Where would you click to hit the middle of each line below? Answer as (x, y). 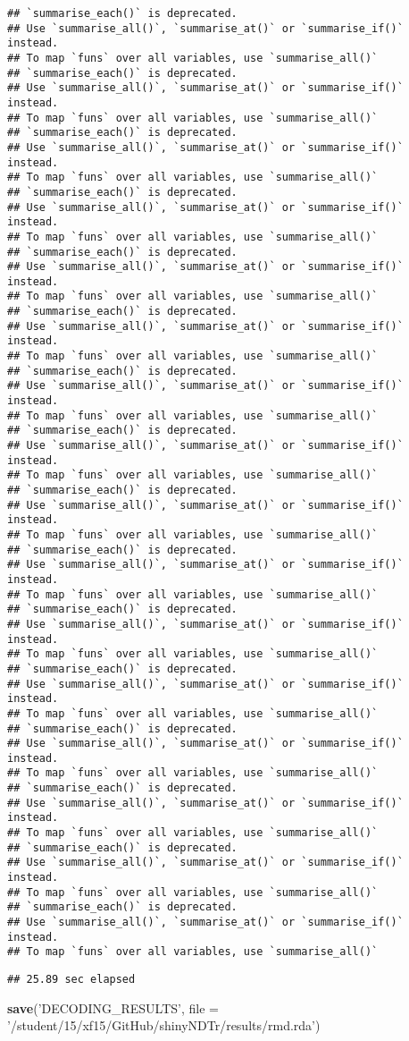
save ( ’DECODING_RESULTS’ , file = (113, 1007)
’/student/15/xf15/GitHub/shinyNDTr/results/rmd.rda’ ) (164, 1025)
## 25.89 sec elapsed (71, 979)
